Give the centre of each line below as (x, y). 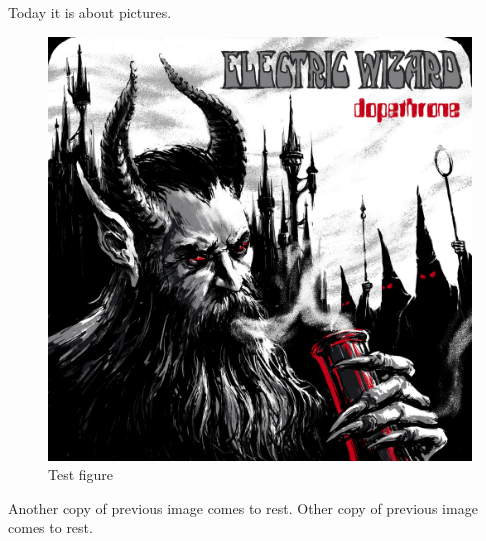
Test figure (81, 474)
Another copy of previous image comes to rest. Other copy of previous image (243, 507)
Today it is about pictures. (90, 12)
